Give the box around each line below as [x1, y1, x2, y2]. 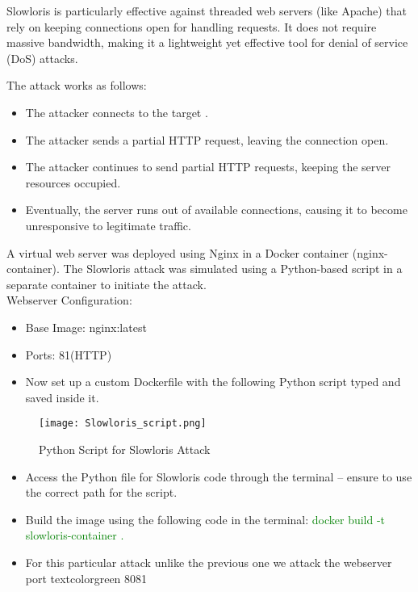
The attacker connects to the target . [25, 103, 208, 120]
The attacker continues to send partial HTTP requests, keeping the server [25, 158, 391, 175]
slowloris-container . [25, 527, 124, 544]
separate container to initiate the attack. [6, 275, 207, 292]
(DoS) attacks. [6, 49, 78, 66]
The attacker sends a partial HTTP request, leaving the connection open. [25, 131, 389, 148]
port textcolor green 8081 [25, 569, 148, 586]
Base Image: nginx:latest [25, 318, 147, 335]
